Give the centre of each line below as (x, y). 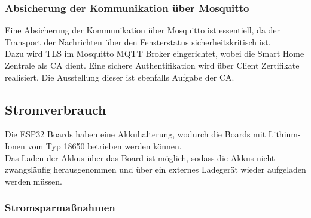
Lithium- (284, 134)
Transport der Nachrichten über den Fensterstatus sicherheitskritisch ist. (138, 42)
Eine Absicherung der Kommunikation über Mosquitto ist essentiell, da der (143, 30)
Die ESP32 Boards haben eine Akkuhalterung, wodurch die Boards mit (135, 134)
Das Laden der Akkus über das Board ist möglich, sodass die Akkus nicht (140, 157)
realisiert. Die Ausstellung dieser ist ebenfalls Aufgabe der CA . (120, 77)
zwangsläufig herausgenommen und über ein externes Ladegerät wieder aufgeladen (155, 169)
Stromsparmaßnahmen (60, 208)
